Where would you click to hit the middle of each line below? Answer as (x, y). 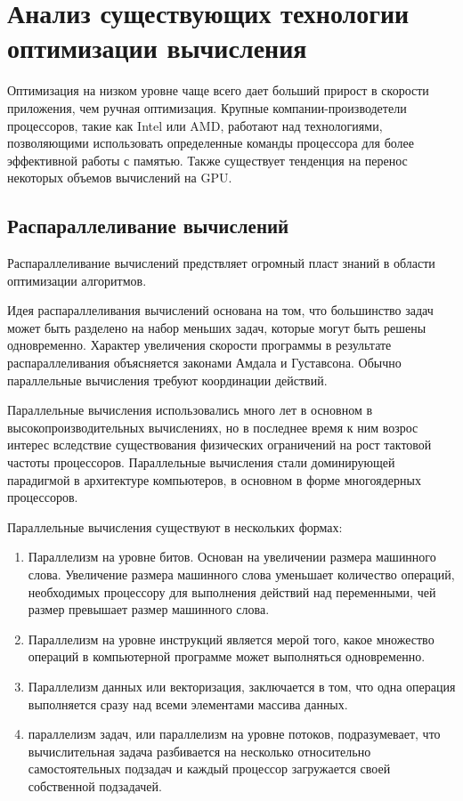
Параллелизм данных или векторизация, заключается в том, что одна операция (242, 686)
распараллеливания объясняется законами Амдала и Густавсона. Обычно (204, 363)
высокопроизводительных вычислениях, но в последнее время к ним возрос (213, 427)
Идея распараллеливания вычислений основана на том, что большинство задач (220, 310)
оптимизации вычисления (157, 48)
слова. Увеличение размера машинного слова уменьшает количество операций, (241, 574)
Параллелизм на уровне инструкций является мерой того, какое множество (231, 639)
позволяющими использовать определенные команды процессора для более (211, 143)
